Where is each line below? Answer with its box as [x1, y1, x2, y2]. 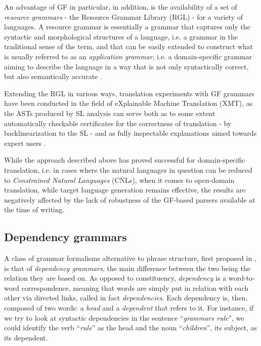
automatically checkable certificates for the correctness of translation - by [4, 118, 232, 128]
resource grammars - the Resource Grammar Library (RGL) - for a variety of [4, 11, 243, 22]
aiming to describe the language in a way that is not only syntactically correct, [4, 61, 249, 71]
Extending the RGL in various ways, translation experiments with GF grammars [4, 88, 254, 98]
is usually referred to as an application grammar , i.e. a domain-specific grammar [4, 51, 252, 61]
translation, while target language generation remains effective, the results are [4, 184, 245, 195]
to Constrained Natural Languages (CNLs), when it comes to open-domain [4, 174, 235, 185]
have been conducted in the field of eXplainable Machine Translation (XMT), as [4, 98, 253, 108]
